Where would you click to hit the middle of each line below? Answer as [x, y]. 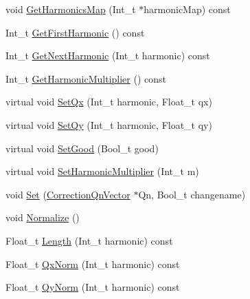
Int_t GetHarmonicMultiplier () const [86, 78]
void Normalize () [43, 217]
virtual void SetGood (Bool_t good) [82, 148]
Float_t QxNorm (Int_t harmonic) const [93, 264]
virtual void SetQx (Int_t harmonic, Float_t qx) [109, 102]
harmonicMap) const [187, 9]
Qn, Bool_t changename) [192, 194]
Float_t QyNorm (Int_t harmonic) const [93, 287]
